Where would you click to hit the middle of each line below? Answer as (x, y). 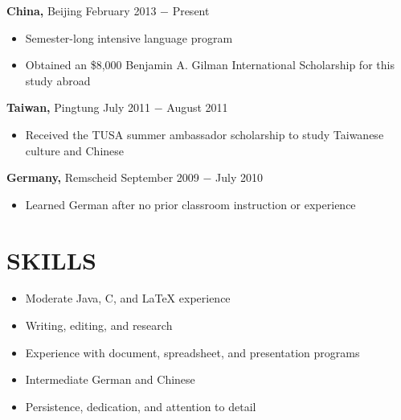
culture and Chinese (75, 150)
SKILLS (51, 259)
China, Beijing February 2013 (82, 10)
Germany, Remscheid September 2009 (103, 177)
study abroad (58, 80)
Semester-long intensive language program (129, 37)
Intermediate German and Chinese (110, 379)
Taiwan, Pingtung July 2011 (79, 107)
